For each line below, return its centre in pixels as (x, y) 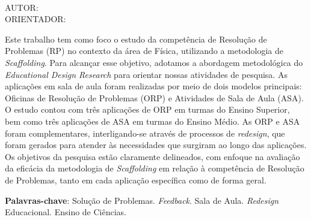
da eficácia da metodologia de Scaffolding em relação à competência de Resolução (155, 168)
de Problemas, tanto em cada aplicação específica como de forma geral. (136, 180)
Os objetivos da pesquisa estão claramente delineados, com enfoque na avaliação (152, 156)
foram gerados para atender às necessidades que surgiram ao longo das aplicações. (156, 145)
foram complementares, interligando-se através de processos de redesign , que (145, 133)
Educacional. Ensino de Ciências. (66, 212)
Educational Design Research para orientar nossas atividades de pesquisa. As (146, 74)
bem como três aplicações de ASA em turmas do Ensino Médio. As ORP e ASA (152, 121)
